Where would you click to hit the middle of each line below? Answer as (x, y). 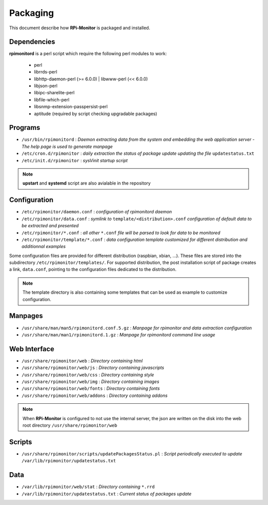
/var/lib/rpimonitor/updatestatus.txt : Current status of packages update (107, 494)
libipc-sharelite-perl (54, 93)
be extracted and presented (50, 226)
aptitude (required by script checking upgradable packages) (96, 114)
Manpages (26, 316)
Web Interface (32, 349)
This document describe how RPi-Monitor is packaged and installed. (80, 28)
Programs (25, 128)
